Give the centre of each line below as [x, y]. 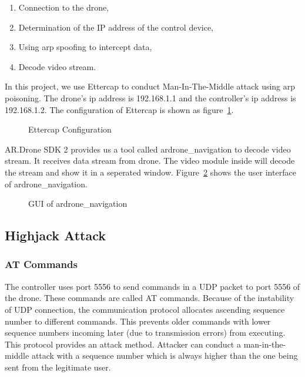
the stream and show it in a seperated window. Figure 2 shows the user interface [150, 172]
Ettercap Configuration [70, 129]
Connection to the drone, [64, 7]
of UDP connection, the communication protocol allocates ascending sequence [145, 309]
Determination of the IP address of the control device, [116, 27]
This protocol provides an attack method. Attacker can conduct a [123, 344]
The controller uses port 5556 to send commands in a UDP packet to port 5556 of [152, 286]
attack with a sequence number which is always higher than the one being [165, 355]
